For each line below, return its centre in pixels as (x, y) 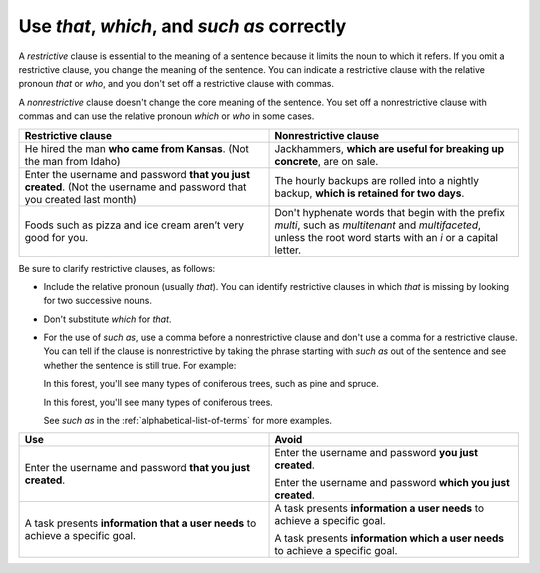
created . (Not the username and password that (135, 187)
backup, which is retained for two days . (369, 193)
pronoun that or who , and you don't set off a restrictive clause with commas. (176, 84)
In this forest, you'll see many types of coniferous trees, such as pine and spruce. (211, 384)
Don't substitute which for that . (107, 319)
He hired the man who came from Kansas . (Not (137, 148)
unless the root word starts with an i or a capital (386, 237)
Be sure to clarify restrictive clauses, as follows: (117, 268)
